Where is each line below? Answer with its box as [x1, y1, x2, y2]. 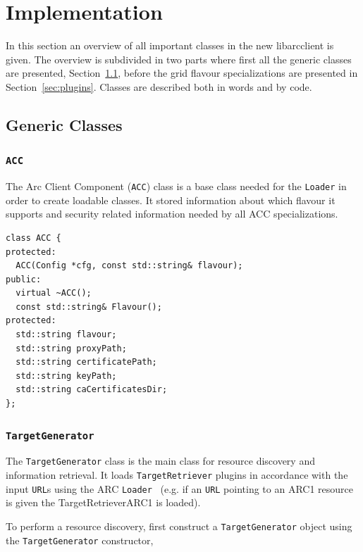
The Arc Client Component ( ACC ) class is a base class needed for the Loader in [6, 179, 347, 194]
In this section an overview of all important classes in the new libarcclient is [6, 38, 334, 53]
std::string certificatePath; [16, 357, 157, 368]
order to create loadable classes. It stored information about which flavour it [6, 192, 336, 207]
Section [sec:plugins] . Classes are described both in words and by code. [6, 79, 312, 94]
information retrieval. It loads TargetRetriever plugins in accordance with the [6, 468, 348, 482]
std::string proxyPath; [16, 343, 127, 353]
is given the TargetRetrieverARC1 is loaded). [6, 495, 201, 510]
